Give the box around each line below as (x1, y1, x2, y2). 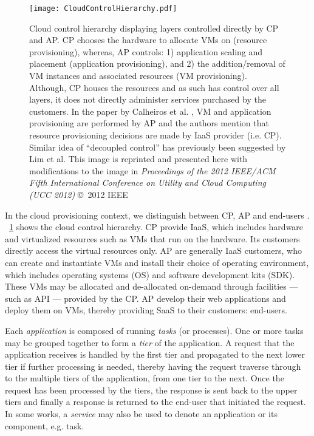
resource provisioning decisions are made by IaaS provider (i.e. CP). (29, 129, 282, 141)
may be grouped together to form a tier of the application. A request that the (5, 336, 295, 349)
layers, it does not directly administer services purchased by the (29, 93, 266, 106)
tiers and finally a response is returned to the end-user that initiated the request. (5, 395, 306, 408)
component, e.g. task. (5, 419, 84, 432)
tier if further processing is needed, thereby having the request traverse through (5, 359, 301, 372)
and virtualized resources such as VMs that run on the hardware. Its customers (5, 232, 300, 245)
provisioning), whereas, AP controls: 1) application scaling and (29, 45, 263, 58)
